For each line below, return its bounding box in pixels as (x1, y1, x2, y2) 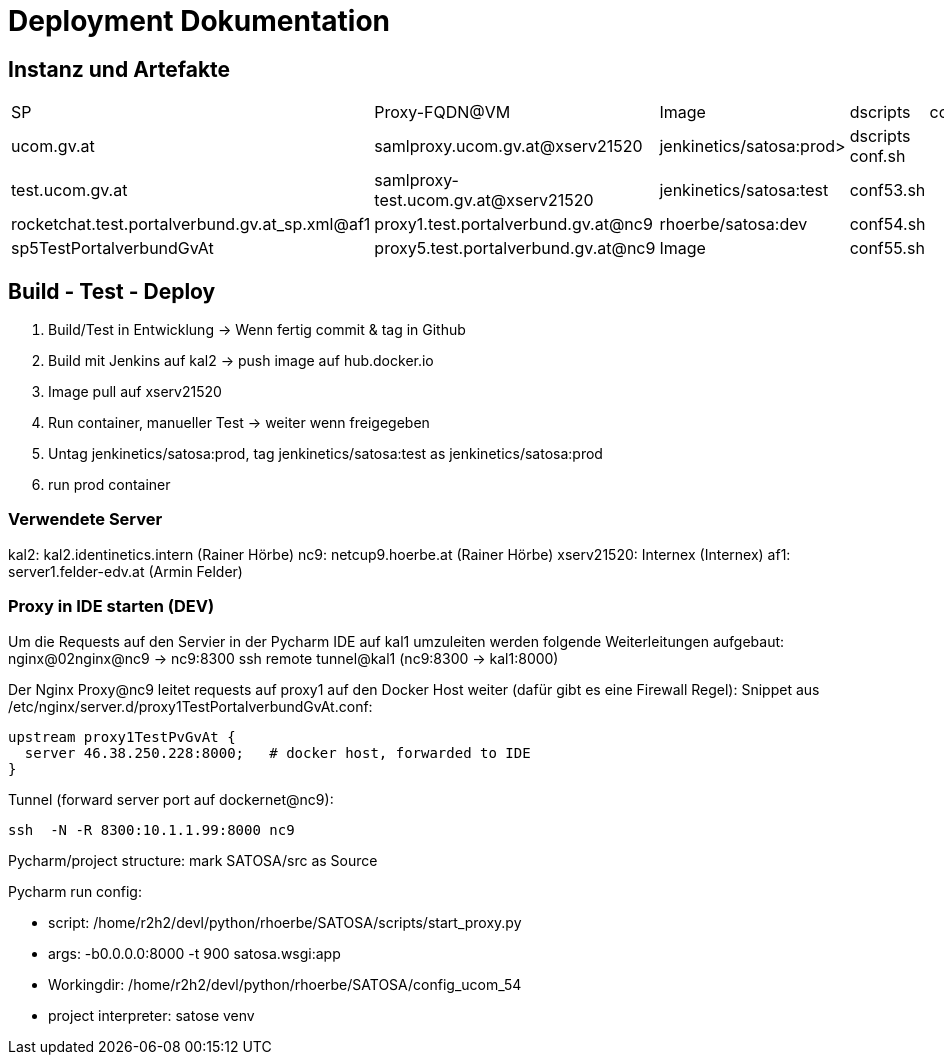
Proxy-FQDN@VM (374, 102, 511, 123)
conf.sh (849, 146, 906, 167)
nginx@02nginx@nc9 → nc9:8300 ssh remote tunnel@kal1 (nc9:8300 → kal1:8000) (8, 649, 559, 667)
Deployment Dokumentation (8, 4, 391, 38)
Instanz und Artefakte (8, 56, 231, 82)
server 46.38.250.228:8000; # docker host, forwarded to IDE (24, 744, 531, 761)
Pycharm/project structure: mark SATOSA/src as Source (8, 851, 378, 869)
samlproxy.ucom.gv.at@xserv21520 (374, 136, 643, 157)
